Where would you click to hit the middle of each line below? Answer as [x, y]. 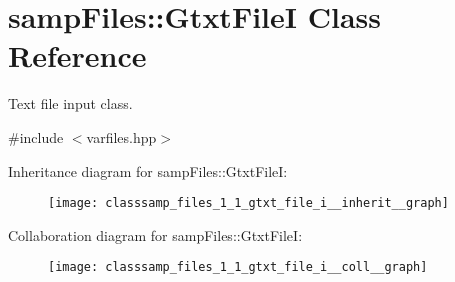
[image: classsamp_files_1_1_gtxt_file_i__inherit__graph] [248, 203]
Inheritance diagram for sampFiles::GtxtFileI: [148, 170]
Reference [77, 55]
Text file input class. [70, 103]
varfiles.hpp [121, 136]
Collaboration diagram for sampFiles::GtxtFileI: [155, 234]
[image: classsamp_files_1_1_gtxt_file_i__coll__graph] [238, 267]
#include [36, 136]
